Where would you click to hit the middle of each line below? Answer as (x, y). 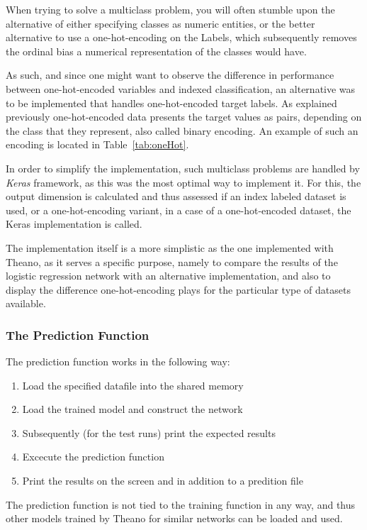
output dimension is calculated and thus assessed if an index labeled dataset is (176, 196)
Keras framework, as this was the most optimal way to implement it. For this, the (183, 182)
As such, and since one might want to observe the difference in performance (170, 75)
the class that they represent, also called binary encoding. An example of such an (182, 130)
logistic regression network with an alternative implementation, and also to (168, 276)
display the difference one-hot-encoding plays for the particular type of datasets (178, 289)
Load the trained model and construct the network (132, 409)
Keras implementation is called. (74, 224)
